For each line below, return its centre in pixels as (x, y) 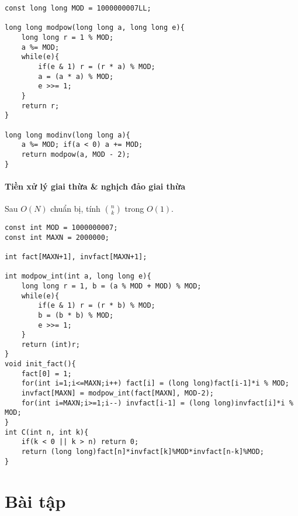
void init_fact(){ (40, 364)
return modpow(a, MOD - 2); (76, 154)
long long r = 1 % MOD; (67, 37)
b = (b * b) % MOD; (76, 315)
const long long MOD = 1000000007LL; (78, 8)
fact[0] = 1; (46, 374)
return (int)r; (51, 344)
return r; (40, 106)
